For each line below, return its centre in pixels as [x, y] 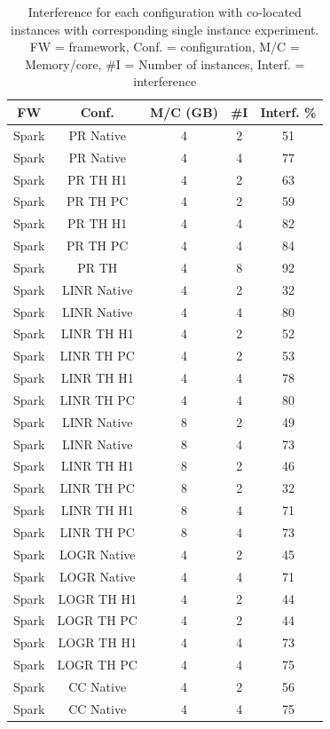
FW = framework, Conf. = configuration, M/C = [165, 47]
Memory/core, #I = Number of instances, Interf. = [165, 63]
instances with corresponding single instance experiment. [165, 29]
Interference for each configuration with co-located [165, 12]
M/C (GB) [184, 111]
